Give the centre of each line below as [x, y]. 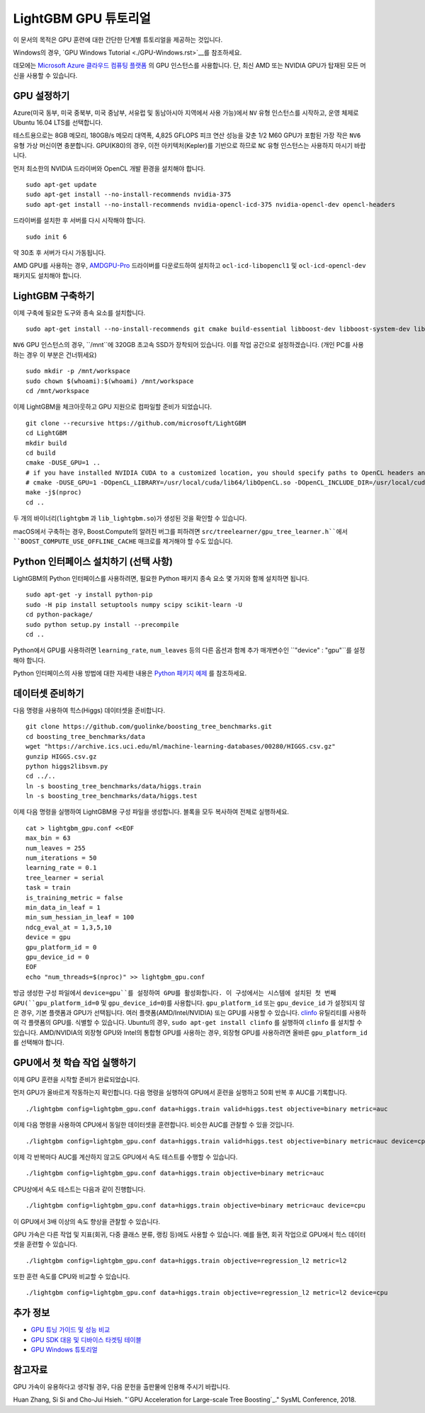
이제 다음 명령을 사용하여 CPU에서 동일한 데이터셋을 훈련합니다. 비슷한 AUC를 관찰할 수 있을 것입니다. [154, 1125]
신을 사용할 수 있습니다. [45, 75]
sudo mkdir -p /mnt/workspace [78, 371]
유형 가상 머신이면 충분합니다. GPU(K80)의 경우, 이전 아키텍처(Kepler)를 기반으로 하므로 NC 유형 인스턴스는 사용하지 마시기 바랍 [189, 145]
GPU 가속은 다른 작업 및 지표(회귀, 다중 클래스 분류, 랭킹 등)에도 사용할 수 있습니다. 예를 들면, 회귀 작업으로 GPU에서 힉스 [180, 1234]
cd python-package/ [59, 615]
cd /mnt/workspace [58, 391]
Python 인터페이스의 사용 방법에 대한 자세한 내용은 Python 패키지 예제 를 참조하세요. [130, 674]
